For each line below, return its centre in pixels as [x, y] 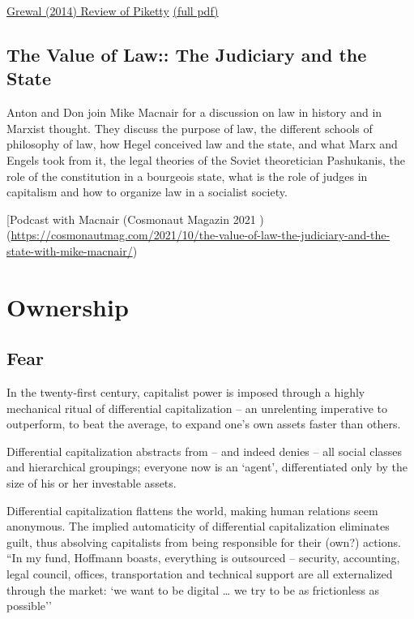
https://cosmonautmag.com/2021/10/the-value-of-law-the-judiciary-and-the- [201, 235]
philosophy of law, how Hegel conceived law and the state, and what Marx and [202, 144]
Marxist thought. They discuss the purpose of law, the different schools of [190, 128]
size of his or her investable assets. [92, 483]
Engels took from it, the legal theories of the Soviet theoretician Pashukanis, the [206, 159]
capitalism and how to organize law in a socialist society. [147, 192]
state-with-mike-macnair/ [70, 250]
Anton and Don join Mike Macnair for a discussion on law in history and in [194, 112]
